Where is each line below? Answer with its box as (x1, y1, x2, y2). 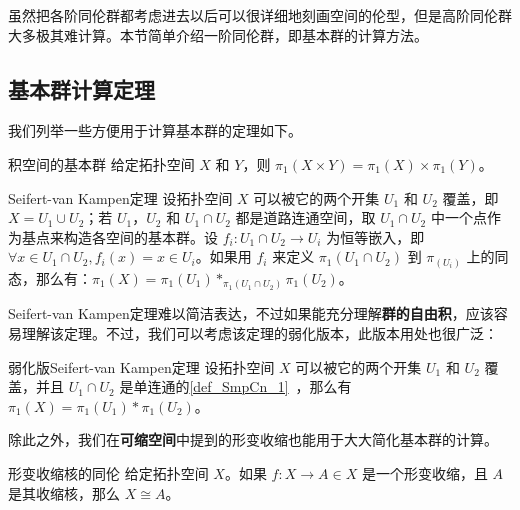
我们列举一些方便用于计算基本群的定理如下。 (8, 120, 302, 141)
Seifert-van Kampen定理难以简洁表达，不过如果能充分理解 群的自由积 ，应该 (8, 303, 494, 324)
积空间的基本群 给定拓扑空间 (8, 153, 195, 174)
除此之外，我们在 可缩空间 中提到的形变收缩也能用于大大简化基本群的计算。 (8, 429, 498, 450)
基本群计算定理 (8, 73, 155, 104)
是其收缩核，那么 (8, 482, 120, 503)
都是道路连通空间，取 (235, 207, 376, 228)
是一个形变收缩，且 (361, 462, 488, 483)
